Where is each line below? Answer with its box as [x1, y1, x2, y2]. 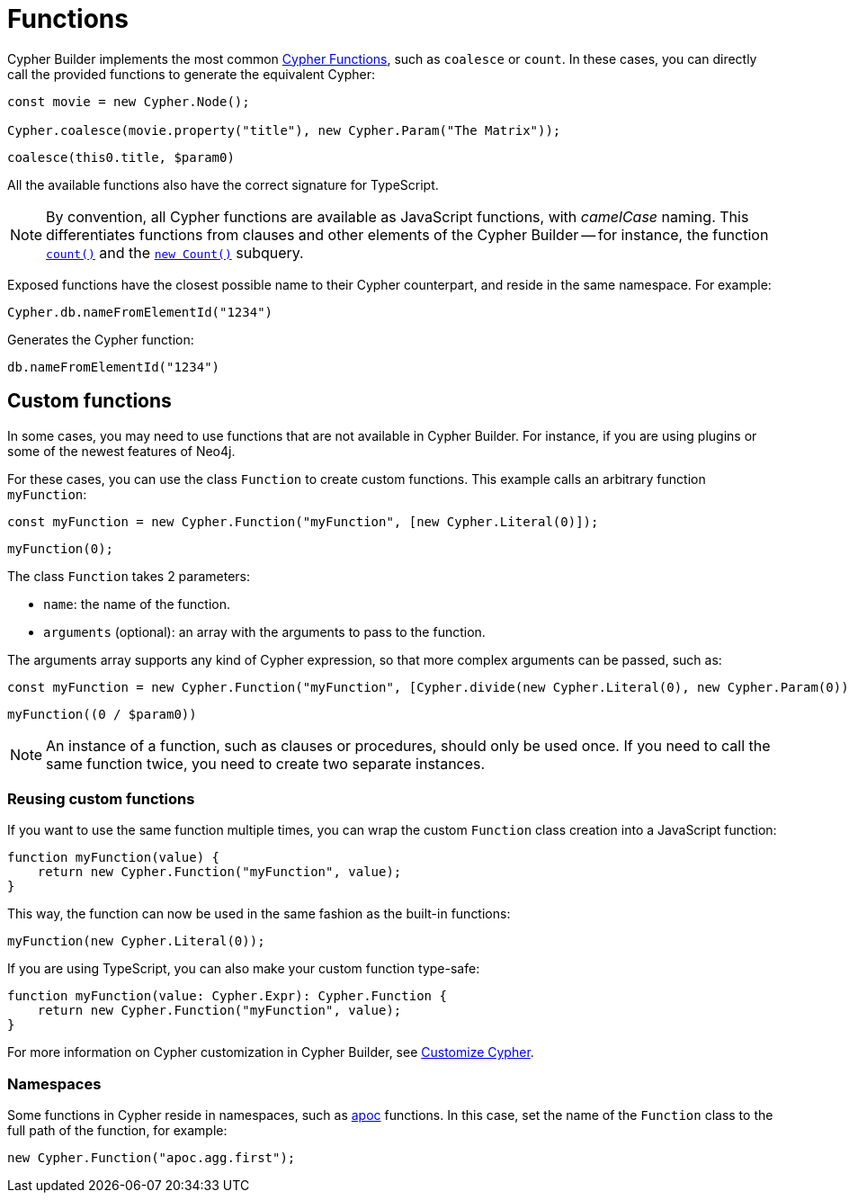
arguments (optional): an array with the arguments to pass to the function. [43, 623, 486, 640]
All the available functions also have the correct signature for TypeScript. [7, 176, 439, 193]
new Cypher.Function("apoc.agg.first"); [7, 1151, 296, 1166]
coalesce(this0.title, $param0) [7, 149, 235, 165]
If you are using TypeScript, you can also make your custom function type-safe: [7, 961, 480, 977]
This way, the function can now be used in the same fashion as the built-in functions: [7, 906, 511, 922]
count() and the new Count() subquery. [46, 243, 304, 262]
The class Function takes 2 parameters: [7, 568, 251, 584]
